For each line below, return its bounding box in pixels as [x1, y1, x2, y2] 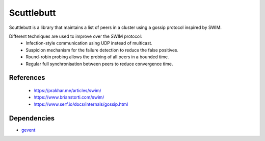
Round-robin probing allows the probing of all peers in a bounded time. [26, 54, 169, 60]
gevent [21, 127, 36, 133]
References [9, 73, 45, 82]
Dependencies [9, 114, 55, 122]
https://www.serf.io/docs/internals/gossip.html [33, 101, 128, 107]
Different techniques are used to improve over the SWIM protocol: [9, 33, 142, 39]
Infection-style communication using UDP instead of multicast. [26, 40, 153, 46]
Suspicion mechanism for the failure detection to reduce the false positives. [26, 47, 179, 53]
